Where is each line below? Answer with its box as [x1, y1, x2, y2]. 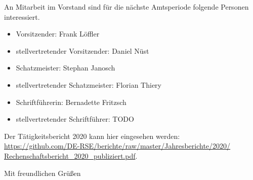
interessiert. [4, 11, 40, 22]
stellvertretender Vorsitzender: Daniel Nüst [16, 45, 149, 56]
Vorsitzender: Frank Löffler [16, 28, 100, 39]
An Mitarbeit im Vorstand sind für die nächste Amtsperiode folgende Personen [4, 2, 249, 12]
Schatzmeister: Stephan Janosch [16, 62, 115, 73]
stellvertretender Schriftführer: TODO [16, 114, 134, 124]
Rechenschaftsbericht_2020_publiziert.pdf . [4, 150, 138, 161]
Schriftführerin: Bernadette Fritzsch [16, 96, 126, 107]
